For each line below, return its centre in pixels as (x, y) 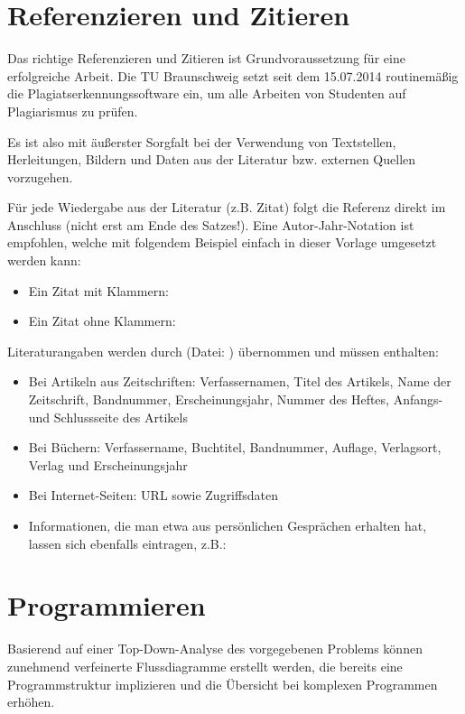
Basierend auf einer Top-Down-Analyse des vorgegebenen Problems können (215, 649)
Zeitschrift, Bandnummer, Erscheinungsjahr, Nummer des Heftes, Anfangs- (236, 399)
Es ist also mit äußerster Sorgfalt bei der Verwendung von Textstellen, (202, 141)
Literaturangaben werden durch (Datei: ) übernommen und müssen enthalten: (223, 351)
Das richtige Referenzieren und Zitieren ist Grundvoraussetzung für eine (206, 58)
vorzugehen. (40, 176)
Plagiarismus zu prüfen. (73, 111)
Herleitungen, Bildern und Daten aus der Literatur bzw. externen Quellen (212, 159)
